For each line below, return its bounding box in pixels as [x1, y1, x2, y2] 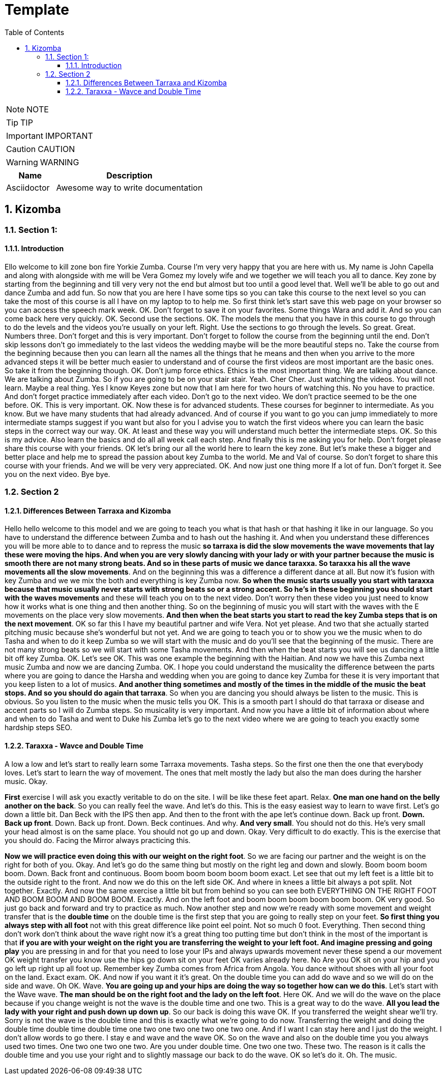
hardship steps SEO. [5, 723, 72, 732]
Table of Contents [5, 27, 65, 37]
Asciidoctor [6, 182, 50, 193]
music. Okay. [5, 776, 48, 786]
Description [106, 170, 153, 181]
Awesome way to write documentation [56, 182, 203, 193]
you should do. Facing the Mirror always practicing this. [5, 835, 191, 845]
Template [5, 1, 69, 18]
